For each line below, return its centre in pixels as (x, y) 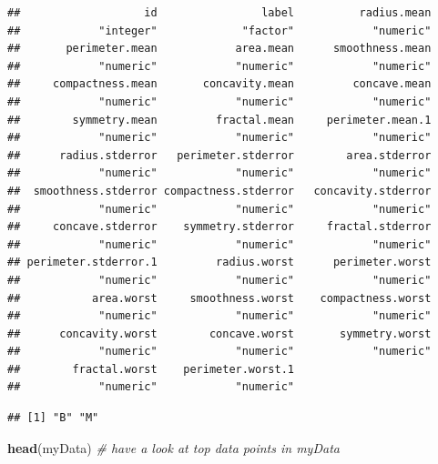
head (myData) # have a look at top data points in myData (173, 447)
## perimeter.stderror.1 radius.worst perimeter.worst (219, 262)
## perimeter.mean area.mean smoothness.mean (219, 49)
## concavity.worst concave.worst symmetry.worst (219, 333)
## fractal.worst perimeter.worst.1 (151, 369)
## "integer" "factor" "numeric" (219, 30)
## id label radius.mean (219, 13)
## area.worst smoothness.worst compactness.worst (219, 298)
